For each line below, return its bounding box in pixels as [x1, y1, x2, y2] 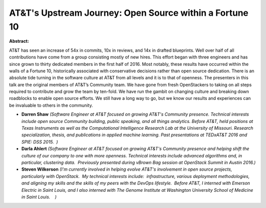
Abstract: [9, 38, 29, 44]
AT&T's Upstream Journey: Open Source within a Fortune [9, 7, 249, 18]
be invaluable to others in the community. [9, 102, 93, 108]
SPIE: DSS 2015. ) [21, 139, 59, 145]
